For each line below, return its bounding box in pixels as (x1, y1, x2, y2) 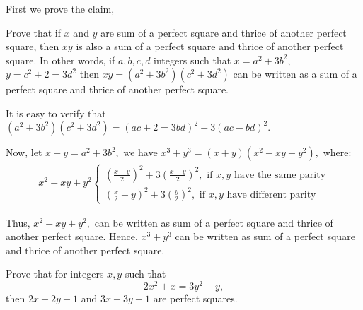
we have (123, 145, 158, 160)
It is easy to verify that (6, 105, 106, 120)
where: (323, 145, 352, 160)
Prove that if (6, 25, 62, 40)
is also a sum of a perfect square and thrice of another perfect (76, 39, 344, 54)
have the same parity (234, 169, 326, 180)
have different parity (226, 190, 316, 201)
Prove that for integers (6, 266, 104, 281)
